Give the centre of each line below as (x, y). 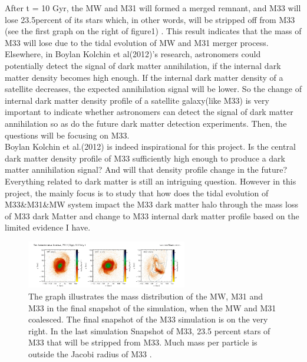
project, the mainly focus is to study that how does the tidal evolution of (137, 192)
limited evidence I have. (48, 227)
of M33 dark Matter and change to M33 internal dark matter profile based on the (152, 215)
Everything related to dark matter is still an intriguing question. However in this (151, 181)
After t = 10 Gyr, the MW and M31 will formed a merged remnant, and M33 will (153, 8)
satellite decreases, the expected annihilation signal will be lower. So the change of (153, 89)
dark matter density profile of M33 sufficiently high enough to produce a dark (145, 158)
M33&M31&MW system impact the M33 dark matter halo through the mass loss (151, 204)
